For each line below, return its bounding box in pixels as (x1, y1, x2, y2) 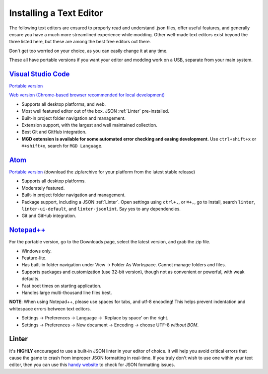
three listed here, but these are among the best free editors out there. (9, 39, 151, 45)
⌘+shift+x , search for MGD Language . (21, 143, 103, 149)
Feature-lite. (21, 255, 47, 261)
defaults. (21, 276, 40, 282)
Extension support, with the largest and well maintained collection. (21, 122, 157, 128)
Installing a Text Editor (9, 7, 103, 18)
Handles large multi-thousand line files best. (21, 290, 112, 296)
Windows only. (21, 248, 52, 254)
